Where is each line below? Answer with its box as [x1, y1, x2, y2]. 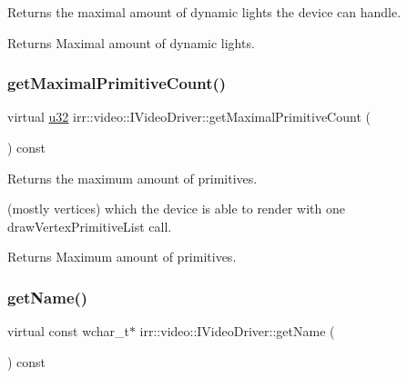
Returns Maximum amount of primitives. [7, 247, 237, 266]
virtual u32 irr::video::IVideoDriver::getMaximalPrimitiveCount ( [7, 107, 371, 126]
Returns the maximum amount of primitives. [7, 168, 258, 187]
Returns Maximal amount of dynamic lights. [7, 33, 255, 52]
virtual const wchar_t [7, 322, 129, 341]
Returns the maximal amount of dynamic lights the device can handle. [7, 3, 402, 21]
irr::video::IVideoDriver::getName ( [139, 322, 335, 341]
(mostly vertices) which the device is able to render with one [7, 199, 345, 218]
